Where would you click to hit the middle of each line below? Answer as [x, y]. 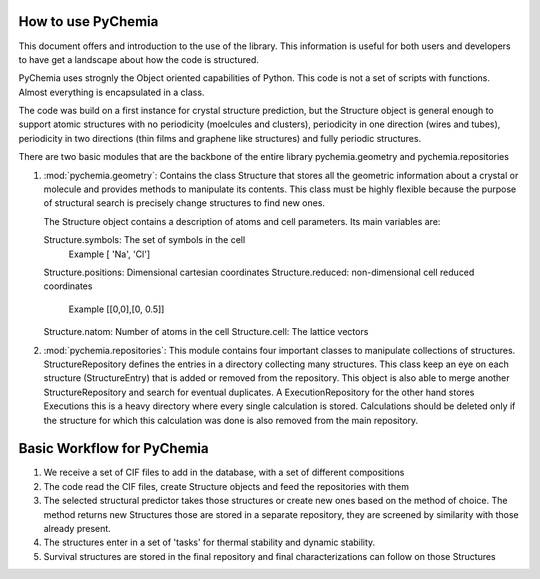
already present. [77, 528]
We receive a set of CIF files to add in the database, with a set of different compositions [224, 472]
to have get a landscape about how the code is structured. [138, 59]
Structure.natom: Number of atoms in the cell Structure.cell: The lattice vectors [206, 332]
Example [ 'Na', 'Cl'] [109, 254]
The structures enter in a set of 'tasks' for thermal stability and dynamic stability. [209, 542]
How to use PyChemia [88, 21]
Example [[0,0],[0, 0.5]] [116, 309]
